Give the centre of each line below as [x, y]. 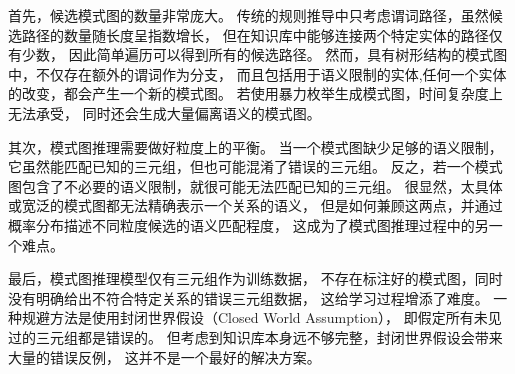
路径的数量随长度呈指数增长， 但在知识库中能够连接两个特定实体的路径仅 [262, 34]
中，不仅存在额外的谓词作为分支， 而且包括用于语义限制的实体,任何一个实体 [257, 73]
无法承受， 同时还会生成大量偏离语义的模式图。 [164, 112]
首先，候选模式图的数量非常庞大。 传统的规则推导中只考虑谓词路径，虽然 [248, 15]
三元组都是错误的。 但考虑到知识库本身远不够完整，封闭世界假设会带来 [269, 336]
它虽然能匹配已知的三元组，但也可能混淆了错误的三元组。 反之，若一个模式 [255, 166]
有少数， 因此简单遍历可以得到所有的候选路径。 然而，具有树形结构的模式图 [258, 54]
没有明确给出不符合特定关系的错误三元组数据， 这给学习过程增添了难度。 [248, 297]
